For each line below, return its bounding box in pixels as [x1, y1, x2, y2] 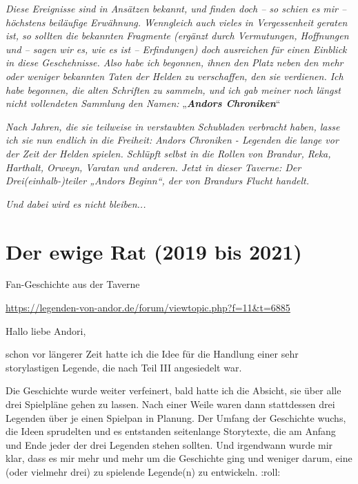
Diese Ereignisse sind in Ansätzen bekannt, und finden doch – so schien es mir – [6, 1, 347, 15]
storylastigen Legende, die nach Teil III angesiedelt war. [6, 360, 242, 374]
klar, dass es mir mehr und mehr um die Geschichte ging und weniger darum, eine [6, 451, 352, 465]
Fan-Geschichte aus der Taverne [6, 277, 140, 291]
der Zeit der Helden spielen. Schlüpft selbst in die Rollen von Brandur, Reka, [6, 146, 331, 160]
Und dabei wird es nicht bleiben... [6, 196, 146, 211]
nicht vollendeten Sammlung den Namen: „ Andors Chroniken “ [6, 96, 281, 110]
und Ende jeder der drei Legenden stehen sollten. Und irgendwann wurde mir [6, 437, 333, 452]
